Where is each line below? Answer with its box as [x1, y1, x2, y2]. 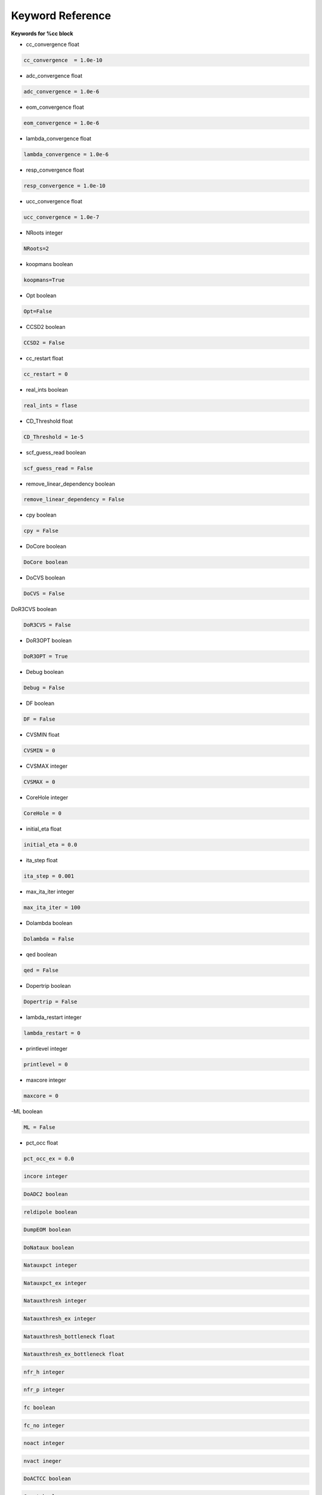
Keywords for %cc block [11, 30, 74, 37]
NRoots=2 [23, 245, 49, 252]
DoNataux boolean [23, 1244, 75, 1251]
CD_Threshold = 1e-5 [23, 434, 83, 440]
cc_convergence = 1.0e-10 [23, 57, 103, 63]
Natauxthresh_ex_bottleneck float [23, 1351, 125, 1357]
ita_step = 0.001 [23, 873, 75, 880]
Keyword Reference [11, 9, 112, 22]
